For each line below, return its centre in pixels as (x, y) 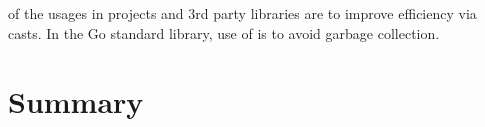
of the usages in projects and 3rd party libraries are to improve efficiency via (242, 13)
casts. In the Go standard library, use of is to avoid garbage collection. (224, 32)
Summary (76, 101)
